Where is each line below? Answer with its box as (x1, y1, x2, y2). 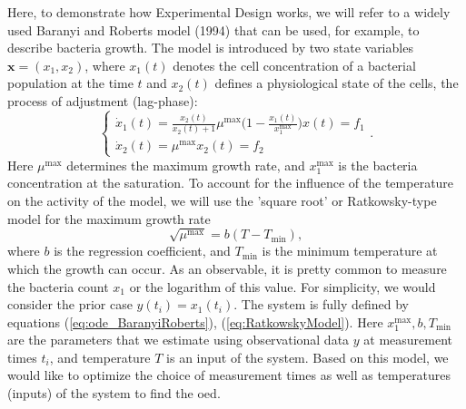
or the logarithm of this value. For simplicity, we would (129, 277, 436, 296)
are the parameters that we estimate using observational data (7, 330, 350, 349)
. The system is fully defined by (233, 295, 409, 314)
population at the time (7, 73, 134, 93)
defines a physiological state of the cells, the (214, 73, 459, 93)
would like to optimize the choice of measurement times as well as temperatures (7, 365, 451, 385)
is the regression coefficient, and (54, 241, 231, 260)
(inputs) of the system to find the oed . (7, 384, 221, 403)
